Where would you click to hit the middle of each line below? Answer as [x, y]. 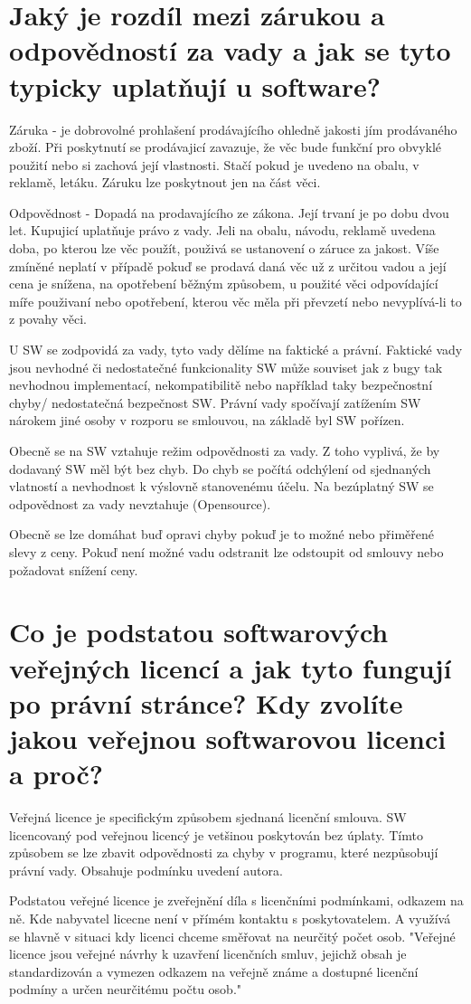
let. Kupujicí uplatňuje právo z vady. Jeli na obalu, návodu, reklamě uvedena [222, 230]
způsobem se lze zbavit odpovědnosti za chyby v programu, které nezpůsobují [224, 852]
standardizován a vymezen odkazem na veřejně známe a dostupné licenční [214, 971]
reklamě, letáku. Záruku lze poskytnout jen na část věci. [165, 182]
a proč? [57, 774]
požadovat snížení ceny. [74, 569]
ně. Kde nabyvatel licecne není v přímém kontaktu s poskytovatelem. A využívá [230, 918]
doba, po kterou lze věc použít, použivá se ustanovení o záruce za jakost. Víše [224, 248]
